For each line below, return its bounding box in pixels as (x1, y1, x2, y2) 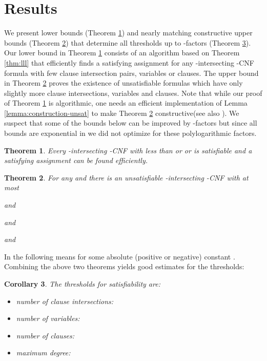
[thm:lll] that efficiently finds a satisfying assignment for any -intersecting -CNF (4, 57, 255, 68)
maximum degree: (16, 347, 71, 358)
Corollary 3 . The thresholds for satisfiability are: (4, 278, 160, 289)
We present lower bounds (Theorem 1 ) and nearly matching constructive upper (4, 27, 253, 38)
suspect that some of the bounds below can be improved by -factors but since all (4, 117, 257, 128)
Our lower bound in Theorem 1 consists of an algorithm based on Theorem (4, 47, 240, 58)
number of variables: (16, 313, 80, 324)
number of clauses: (16, 330, 75, 340)
